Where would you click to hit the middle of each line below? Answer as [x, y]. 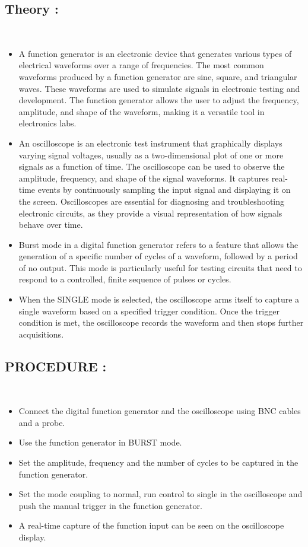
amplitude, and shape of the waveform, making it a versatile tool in [142, 111]
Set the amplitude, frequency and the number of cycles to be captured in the [158, 462]
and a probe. [42, 422]
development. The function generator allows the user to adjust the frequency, [159, 100]
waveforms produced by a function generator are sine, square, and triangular [158, 76]
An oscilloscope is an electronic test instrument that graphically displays [150, 143]
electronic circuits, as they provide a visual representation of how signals [150, 213]
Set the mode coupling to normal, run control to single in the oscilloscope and [161, 494]
